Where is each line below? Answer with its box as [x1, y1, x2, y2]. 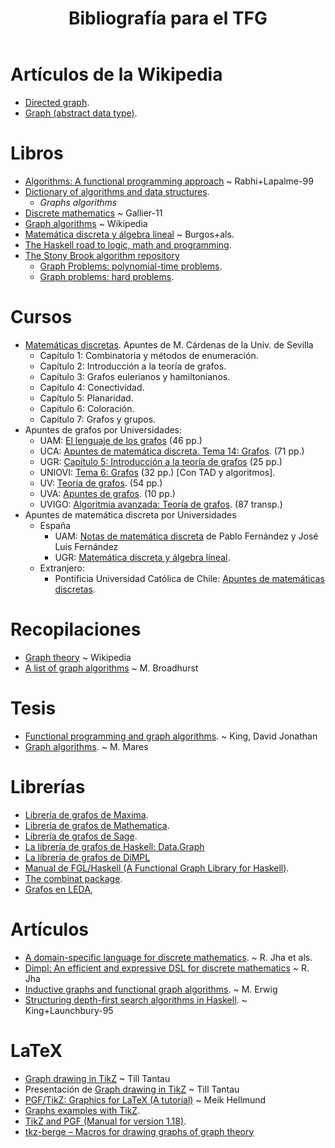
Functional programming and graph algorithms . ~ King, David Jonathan [24, 730, 318, 742]
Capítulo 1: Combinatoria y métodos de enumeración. [39, 349, 259, 361]
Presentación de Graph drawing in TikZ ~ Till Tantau [24, 1083, 240, 1095]
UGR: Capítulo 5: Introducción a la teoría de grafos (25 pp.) [39, 455, 283, 467]
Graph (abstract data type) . [24, 107, 138, 119]
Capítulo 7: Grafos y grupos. [39, 413, 157, 425]
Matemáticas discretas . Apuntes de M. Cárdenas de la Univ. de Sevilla [24, 338, 314, 351]
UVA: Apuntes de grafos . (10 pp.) [39, 487, 176, 499]
